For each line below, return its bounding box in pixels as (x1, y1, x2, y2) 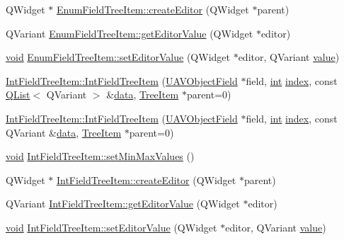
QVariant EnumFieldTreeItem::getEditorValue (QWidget (6, 25, 253, 40)
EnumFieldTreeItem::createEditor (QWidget (56, 2, 249, 16)
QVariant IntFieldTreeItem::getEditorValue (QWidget (6, 196, 240, 211)
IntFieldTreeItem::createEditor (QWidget (56, 172, 236, 187)
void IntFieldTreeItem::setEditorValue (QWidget (6, 219, 217, 234)
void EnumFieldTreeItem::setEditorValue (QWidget (6, 50, 230, 64)
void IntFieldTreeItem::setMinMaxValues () (6, 149, 195, 164)
